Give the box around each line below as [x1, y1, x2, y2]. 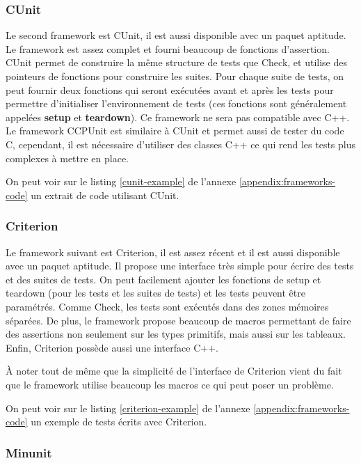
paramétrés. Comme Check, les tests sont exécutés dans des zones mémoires [6, 299, 329, 313]
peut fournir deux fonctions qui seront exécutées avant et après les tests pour [6, 82, 334, 97]
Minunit [6, 444, 52, 461]
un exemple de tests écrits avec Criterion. [31, 414, 207, 429]
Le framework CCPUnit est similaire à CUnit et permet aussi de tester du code [6, 123, 344, 138]
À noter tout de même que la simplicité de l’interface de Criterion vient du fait [6, 363, 342, 378]
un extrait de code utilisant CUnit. [31, 187, 179, 202]
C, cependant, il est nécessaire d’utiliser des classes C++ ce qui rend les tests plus [6, 136, 356, 151]
